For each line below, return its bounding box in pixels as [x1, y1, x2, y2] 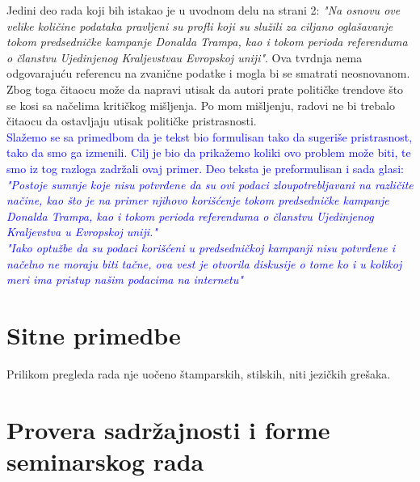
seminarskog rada [6, 444, 204, 477]
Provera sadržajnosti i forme [6, 412, 330, 446]
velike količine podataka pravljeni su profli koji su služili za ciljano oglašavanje [6, 17, 393, 34]
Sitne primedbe [6, 318, 181, 351]
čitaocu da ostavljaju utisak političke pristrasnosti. [6, 112, 257, 129]
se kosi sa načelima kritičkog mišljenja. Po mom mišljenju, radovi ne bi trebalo [6, 96, 395, 113]
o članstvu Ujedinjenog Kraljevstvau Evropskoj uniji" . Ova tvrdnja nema [6, 49, 363, 66]
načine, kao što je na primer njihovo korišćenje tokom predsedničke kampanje [6, 192, 389, 209]
